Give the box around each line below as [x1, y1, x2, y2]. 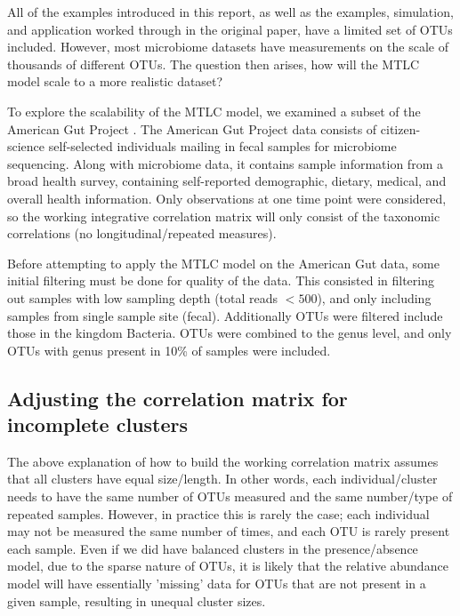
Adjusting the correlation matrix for [7, 384, 348, 412]
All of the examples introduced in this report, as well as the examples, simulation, [7, 3, 454, 20]
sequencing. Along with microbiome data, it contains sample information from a [7, 154, 443, 172]
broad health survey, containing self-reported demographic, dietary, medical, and [7, 172, 447, 190]
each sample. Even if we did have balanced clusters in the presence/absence [7, 539, 418, 557]
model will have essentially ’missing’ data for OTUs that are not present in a [7, 574, 426, 593]
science [7, 137, 45, 156]
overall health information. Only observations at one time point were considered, [7, 188, 447, 207]
